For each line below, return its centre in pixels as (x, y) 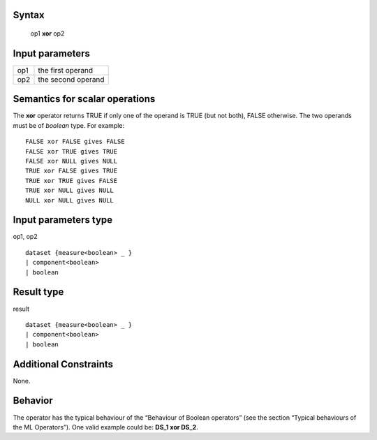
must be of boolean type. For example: (69, 125)
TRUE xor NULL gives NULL (70, 191)
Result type (38, 292)
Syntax (29, 15)
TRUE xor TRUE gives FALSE (72, 181)
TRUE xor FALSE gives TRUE (72, 171)
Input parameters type (63, 220)
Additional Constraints (63, 364)
